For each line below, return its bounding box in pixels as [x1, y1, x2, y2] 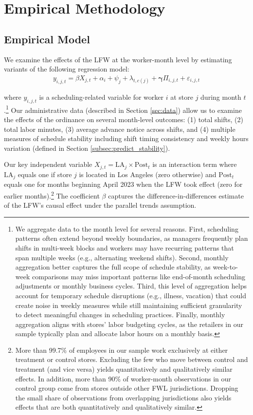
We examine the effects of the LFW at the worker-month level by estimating [4, 54, 232, 64]
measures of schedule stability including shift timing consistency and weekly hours [4, 133, 249, 144]
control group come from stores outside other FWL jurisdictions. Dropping [15, 383, 238, 393]
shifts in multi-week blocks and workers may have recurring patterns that [15, 242, 234, 253]
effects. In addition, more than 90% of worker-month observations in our [15, 373, 231, 383]
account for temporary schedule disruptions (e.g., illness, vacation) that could [15, 290, 247, 300]
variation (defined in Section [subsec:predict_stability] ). [4, 143, 170, 153]
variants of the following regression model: [4, 64, 129, 74]
